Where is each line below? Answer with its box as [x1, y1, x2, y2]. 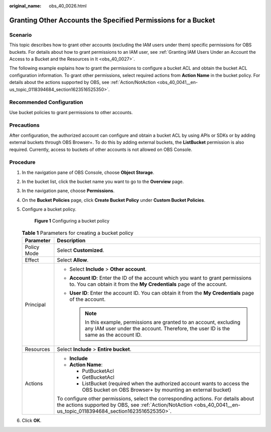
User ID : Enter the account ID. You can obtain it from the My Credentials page [69, 290, 254, 297]
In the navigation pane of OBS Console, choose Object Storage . [22, 169, 155, 176]
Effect [25, 256, 39, 264]
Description [57, 237, 86, 244]
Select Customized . [57, 247, 104, 254]
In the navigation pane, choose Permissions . [22, 188, 115, 194]
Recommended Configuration [9, 99, 83, 106]
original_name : [9, 3, 42, 9]
